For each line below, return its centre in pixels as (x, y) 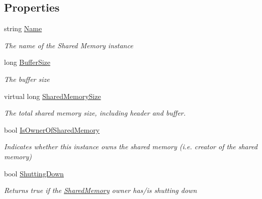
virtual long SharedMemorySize (53, 96)
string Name (23, 28)
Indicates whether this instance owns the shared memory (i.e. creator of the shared (131, 146)
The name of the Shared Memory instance (69, 45)
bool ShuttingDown (34, 173)
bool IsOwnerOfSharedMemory (52, 129)
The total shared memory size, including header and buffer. (95, 113)
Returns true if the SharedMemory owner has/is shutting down (101, 190)
